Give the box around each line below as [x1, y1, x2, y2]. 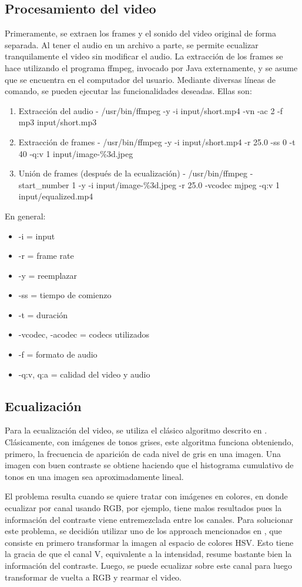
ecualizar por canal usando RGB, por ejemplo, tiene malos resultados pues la [5, 502, 282, 514]
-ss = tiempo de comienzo [18, 289, 112, 301]
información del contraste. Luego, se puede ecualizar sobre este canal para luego [5, 559, 293, 571]
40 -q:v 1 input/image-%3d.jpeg [18, 147, 133, 159]
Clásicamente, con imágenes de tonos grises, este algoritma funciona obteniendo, [5, 436, 294, 448]
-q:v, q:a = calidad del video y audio [18, 368, 150, 380]
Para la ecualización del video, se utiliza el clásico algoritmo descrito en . [5, 424, 267, 436]
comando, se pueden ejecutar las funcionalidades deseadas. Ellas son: [5, 85, 252, 97]
